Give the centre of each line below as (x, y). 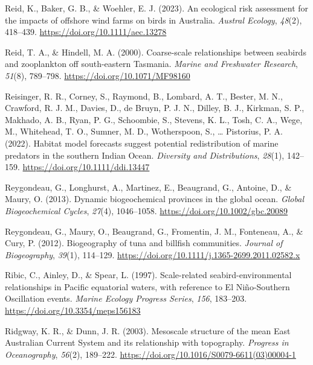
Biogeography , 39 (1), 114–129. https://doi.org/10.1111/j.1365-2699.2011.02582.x (153, 254)
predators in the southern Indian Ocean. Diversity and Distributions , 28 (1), (145, 155)
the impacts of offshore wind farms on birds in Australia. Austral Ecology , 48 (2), (153, 20)
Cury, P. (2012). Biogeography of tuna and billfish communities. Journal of (144, 243)
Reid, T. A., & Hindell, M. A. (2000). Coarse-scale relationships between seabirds (156, 52)
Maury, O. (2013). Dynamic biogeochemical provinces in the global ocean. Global (154, 199)
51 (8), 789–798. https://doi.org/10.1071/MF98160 (98, 75)
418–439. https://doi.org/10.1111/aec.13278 (86, 32)
